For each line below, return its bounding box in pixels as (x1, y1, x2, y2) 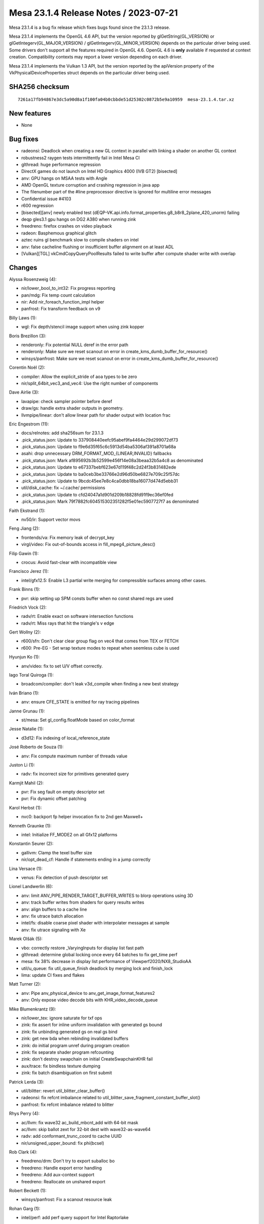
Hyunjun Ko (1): (9, 654, 40, 660)
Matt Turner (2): (9, 981, 41, 987)
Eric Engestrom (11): (9, 421, 49, 427)
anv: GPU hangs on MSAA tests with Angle (21, 175, 108, 181)
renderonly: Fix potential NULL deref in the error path (21, 342, 129, 348)
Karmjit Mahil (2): (9, 780, 44, 786)
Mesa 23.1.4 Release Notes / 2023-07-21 (9, 7, 178, 18)
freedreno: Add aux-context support (21, 1172, 95, 1177)
